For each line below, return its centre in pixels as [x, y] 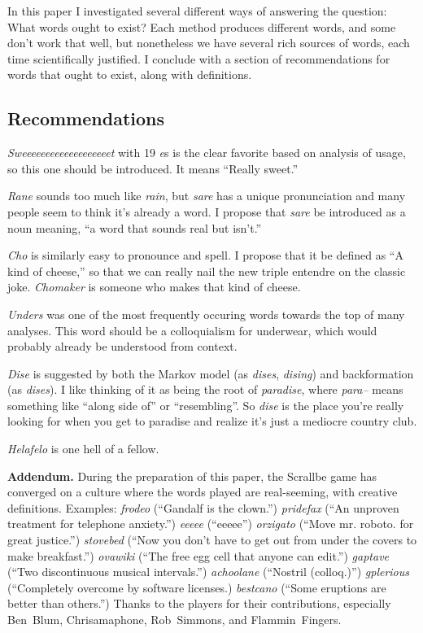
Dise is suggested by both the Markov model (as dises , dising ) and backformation [211, 373]
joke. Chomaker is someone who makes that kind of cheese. [154, 287]
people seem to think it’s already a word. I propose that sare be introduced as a [207, 211]
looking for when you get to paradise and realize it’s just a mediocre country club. [212, 421]
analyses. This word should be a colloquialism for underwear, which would [192, 330]
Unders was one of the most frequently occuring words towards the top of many [206, 314]
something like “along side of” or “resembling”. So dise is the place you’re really [206, 405]
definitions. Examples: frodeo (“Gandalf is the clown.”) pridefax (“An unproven [203, 507]
